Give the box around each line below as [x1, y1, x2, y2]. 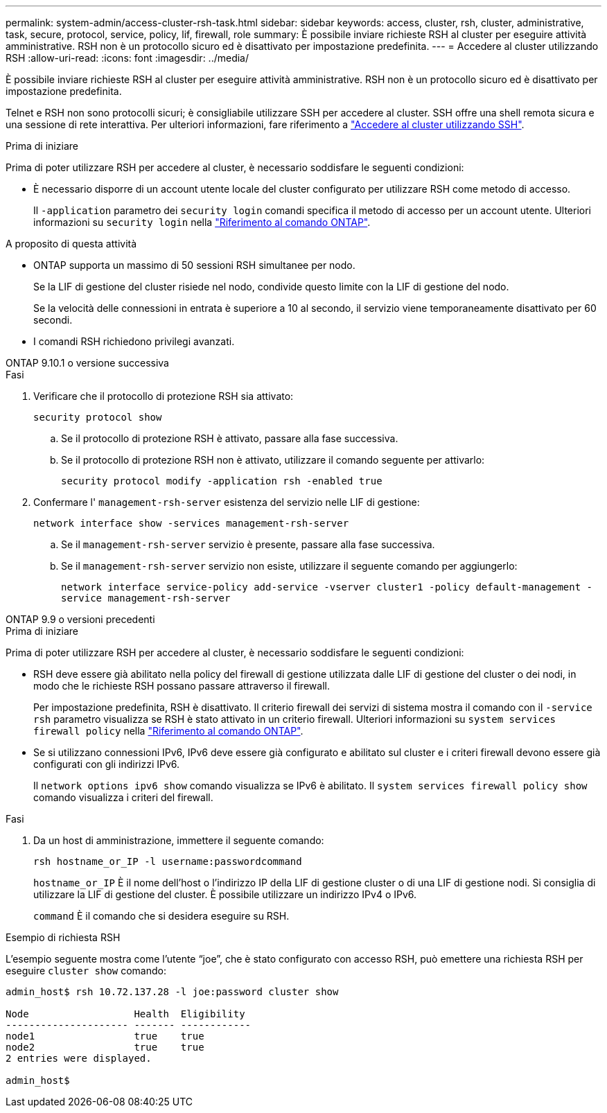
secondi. [33, 314, 73, 326]
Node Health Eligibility [6, 1008, 245, 1019]
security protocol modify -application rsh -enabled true [61, 475, 382, 487]
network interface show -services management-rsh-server [33, 518, 349, 529]
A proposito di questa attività [6, 238, 137, 249]
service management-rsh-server [61, 593, 231, 604]
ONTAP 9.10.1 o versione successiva [6, 357, 169, 369]
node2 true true [6, 1042, 204, 1053]
